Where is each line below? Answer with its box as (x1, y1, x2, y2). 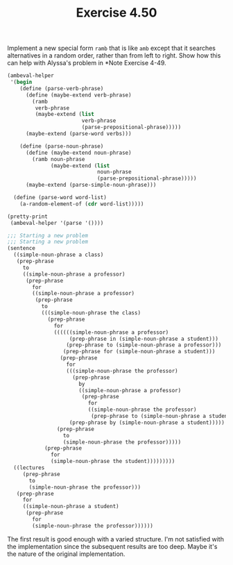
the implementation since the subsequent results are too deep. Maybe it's (7, 542, 218, 550)
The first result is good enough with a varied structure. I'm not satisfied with (7, 534, 224, 543)
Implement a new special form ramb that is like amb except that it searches (7, 44, 216, 53)
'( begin (10, 78, 33, 86)
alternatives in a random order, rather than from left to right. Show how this (7, 51, 221, 60)
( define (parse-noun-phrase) (19, 142, 104, 150)
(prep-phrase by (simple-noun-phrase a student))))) (69, 419, 225, 426)
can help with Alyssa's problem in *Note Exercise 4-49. (7, 59, 166, 67)
